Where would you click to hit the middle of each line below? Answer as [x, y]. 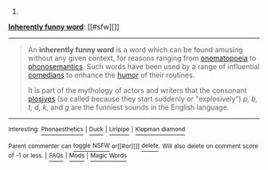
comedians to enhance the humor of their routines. [111, 75]
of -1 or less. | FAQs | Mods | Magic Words [68, 156]
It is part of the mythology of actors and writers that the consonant [137, 90]
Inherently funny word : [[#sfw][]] [64, 27]
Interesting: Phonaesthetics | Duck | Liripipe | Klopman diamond [97, 129]
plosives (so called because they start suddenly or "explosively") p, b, [143, 99]
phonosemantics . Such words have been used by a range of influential [144, 66]
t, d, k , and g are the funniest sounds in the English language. [128, 107]
